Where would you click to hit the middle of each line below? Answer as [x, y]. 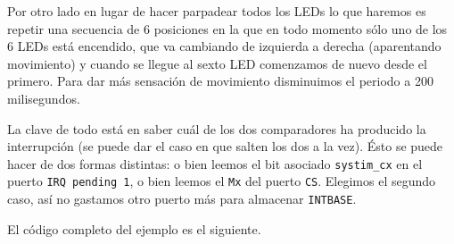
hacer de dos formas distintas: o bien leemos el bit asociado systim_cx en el [215, 163]
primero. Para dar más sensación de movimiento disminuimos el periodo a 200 [220, 81]
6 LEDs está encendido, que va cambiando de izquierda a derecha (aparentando [224, 46]
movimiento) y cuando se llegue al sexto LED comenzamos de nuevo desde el [217, 63]
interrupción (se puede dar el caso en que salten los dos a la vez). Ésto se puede [225, 146]
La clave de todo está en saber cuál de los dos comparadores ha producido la [217, 128]
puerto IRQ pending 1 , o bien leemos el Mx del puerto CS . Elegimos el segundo [222, 181]
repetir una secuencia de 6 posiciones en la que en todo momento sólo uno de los [227, 28]
